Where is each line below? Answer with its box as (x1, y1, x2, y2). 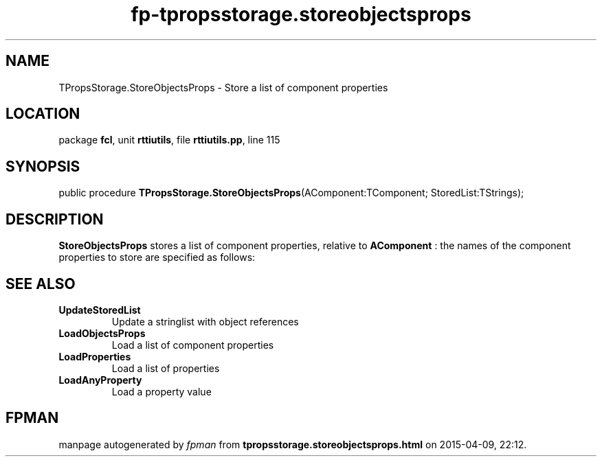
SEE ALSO (5, 275, 76, 292)
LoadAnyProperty (58, 373, 142, 386)
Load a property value (111, 385, 212, 397)
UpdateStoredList (58, 303, 141, 316)
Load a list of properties (111, 362, 220, 374)
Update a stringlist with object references (111, 315, 299, 327)
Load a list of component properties (111, 338, 274, 351)
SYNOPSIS (5, 157, 80, 175)
